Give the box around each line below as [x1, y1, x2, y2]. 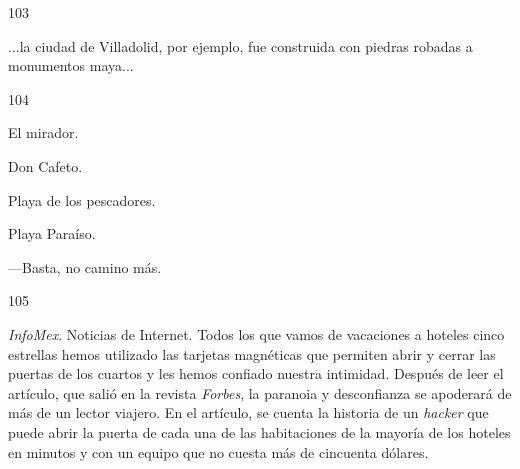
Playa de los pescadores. [8, 189, 156, 210]
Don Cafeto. [8, 155, 83, 176]
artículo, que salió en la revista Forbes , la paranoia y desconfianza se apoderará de [8, 382, 512, 403]
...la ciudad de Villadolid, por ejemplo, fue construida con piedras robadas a [8, 35, 473, 56]
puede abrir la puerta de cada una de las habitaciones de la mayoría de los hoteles [8, 421, 511, 442]
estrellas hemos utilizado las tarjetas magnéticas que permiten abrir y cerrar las [8, 343, 496, 364]
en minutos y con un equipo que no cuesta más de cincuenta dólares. [8, 441, 429, 462]
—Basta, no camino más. [8, 256, 162, 277]
